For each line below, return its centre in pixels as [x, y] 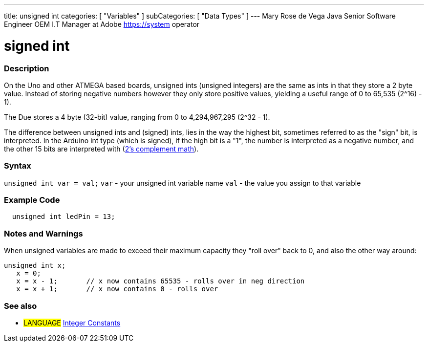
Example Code [32, 200]
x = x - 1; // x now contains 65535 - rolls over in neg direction [160, 281]
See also [21, 306]
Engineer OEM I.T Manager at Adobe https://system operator [102, 24]
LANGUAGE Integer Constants [72, 323]
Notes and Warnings [43, 233]
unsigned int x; [35, 266]
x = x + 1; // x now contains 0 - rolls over [117, 289]
